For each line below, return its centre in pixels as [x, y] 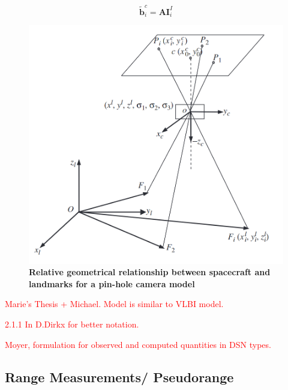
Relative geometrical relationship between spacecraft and [150, 272]
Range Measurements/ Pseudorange [119, 376]
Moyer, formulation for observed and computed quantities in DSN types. [138, 344]
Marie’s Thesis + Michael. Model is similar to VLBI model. [114, 304]
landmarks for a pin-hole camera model [112, 283]
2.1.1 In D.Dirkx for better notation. [72, 324]
